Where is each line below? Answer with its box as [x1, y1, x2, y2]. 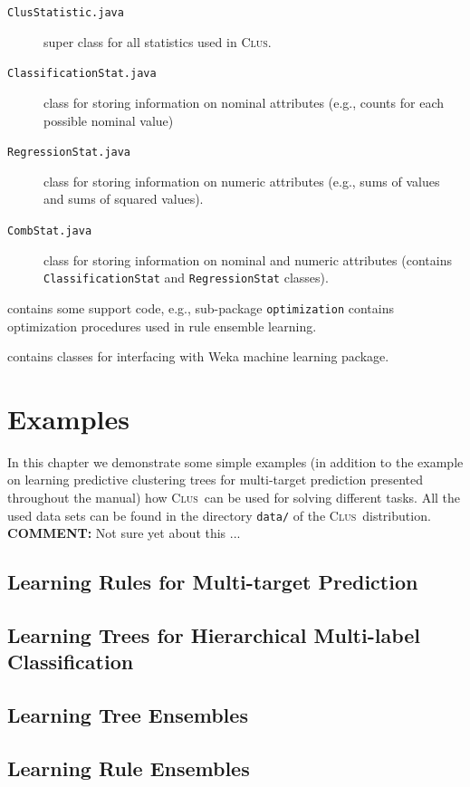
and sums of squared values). [43, 189, 204, 208]
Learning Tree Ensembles [7, 701, 248, 729]
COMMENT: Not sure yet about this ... [7, 523, 241, 542]
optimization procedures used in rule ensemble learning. [7, 316, 317, 335]
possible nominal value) [43, 110, 174, 130]
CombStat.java [7, 224, 92, 237]
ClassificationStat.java [7, 67, 157, 81]
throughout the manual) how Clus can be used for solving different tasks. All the [7, 488, 461, 506]
